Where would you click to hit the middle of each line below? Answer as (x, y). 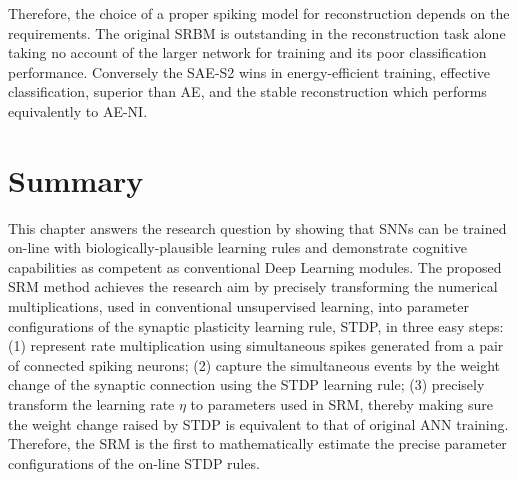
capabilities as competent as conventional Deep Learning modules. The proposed (255, 266)
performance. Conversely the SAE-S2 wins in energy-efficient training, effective (249, 71)
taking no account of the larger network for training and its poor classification (247, 52)
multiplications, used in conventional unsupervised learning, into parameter (238, 306)
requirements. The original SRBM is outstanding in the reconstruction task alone (257, 32)
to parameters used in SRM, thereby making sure (341, 404)
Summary (76, 179)
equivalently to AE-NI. (78, 110)
